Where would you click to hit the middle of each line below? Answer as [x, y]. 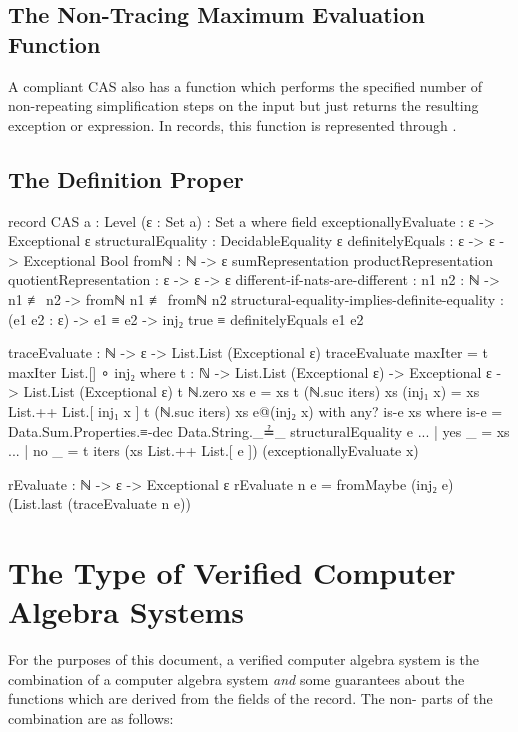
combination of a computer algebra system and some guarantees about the [236, 678]
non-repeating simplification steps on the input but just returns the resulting [243, 105]
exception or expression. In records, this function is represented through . [232, 124]
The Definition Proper [126, 178]
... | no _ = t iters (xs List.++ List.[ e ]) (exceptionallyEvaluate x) [213, 450]
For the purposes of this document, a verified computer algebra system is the [244, 659]
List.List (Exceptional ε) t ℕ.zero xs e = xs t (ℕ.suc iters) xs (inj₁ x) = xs [251, 391]
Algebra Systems [126, 611]
